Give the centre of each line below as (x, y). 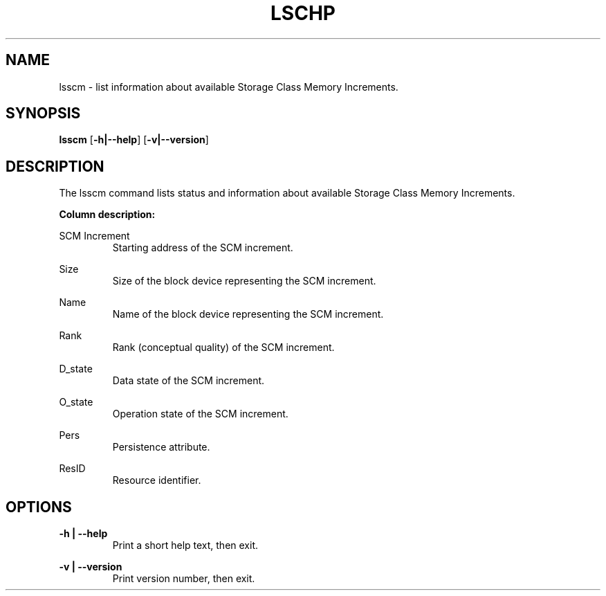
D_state (76, 369)
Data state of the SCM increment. (189, 381)
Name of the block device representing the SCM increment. (248, 314)
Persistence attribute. (161, 447)
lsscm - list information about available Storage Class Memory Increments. (229, 87)
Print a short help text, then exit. (185, 545)
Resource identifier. (157, 480)
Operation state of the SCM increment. (200, 414)
